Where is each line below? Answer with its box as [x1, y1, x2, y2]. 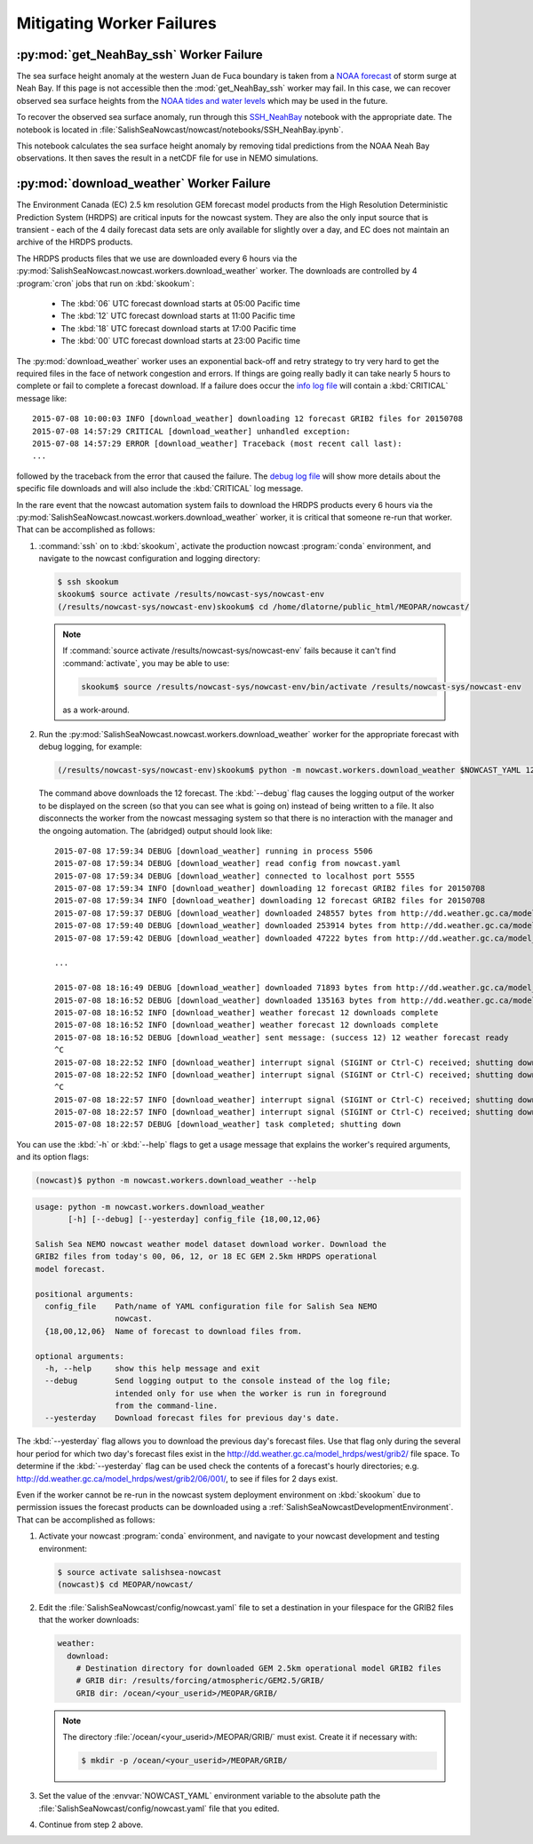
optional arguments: [35, 1351, 124, 1361]
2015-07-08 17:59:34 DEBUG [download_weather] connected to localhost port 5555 [54, 870, 416, 881]
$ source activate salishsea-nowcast [57, 1567, 222, 1577]
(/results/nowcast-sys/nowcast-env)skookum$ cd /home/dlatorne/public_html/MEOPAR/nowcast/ [57, 601, 470, 612]
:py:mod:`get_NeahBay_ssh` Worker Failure [16, 47, 264, 62]
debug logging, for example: [38, 742, 142, 752]
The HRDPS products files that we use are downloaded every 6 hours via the [16, 253, 298, 264]
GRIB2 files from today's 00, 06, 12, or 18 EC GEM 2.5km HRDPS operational [35, 1252, 378, 1261]
